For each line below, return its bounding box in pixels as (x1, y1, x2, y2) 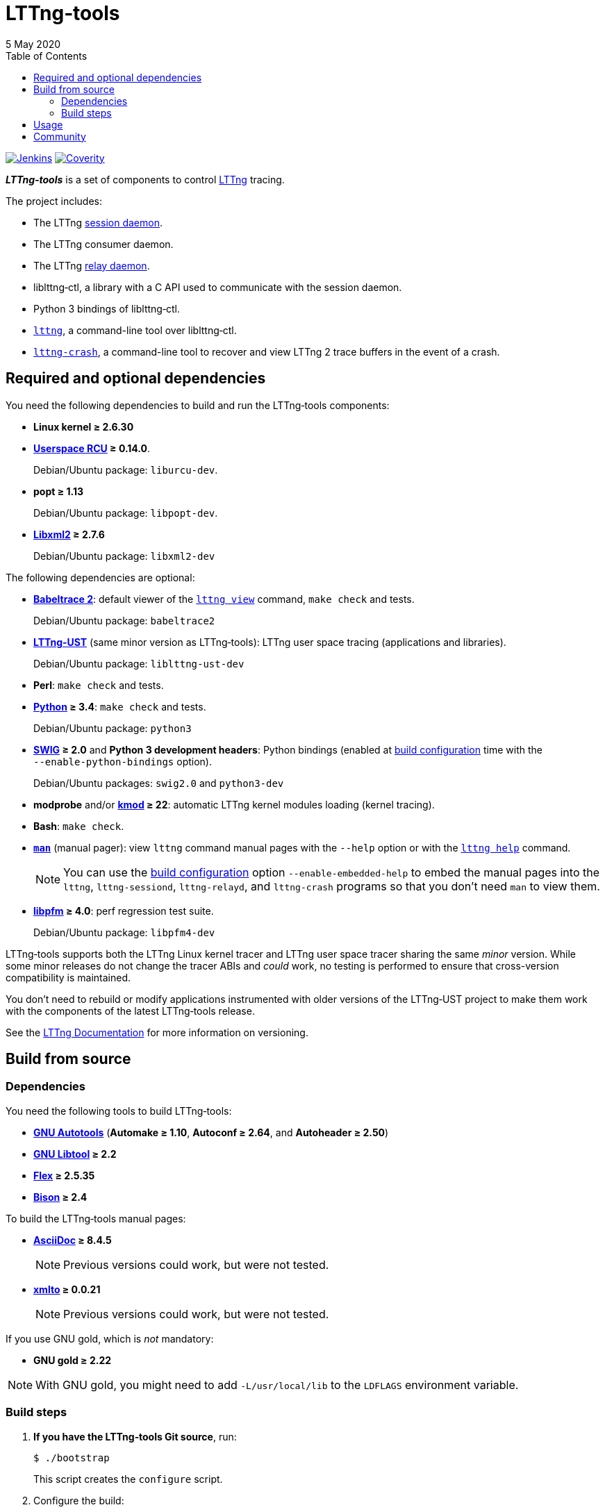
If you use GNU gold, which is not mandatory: (6, 1332, 214, 1345)
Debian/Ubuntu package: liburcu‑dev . (33, 463, 218, 476)
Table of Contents (6, 49, 88, 62)
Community (33, 130, 86, 142)
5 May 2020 (6, 38, 61, 50)
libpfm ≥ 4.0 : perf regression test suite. (33, 904, 214, 917)
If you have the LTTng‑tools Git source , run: (33, 1430, 237, 1443)
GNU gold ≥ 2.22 (33, 1354, 112, 1366)
